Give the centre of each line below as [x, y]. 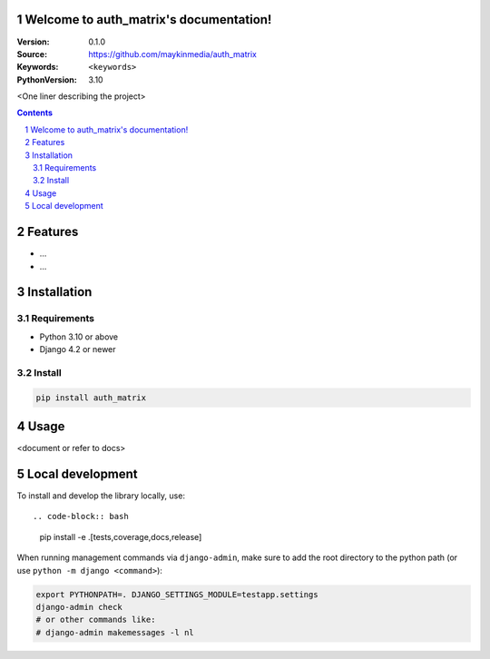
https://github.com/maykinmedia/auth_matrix [173, 54]
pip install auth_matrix [91, 398]
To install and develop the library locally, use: [101, 496]
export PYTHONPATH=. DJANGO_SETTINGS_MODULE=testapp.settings [177, 594]
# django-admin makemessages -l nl [115, 632]
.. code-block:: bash [81, 516]
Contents [35, 113]
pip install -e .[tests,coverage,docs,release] [121, 536]
